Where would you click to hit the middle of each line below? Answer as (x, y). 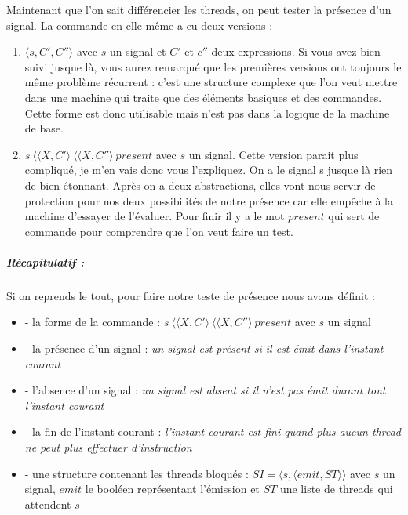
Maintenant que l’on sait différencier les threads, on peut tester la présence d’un (199, 9)
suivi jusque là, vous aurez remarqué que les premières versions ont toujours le (213, 66)
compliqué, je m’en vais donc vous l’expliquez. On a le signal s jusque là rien (209, 170)
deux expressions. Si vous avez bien (296, 51)
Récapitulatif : (46, 261)
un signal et (138, 51)
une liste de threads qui (336, 489)
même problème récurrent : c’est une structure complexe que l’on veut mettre (211, 82)
